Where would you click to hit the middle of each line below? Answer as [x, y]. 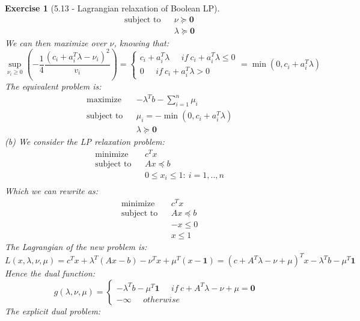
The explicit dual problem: [53, 310]
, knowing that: [142, 42]
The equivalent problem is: [53, 86]
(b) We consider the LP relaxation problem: [85, 142]
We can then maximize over [56, 42]
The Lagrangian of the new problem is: [76, 247]
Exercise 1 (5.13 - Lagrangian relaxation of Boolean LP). [112, 8]
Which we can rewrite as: [51, 191]
